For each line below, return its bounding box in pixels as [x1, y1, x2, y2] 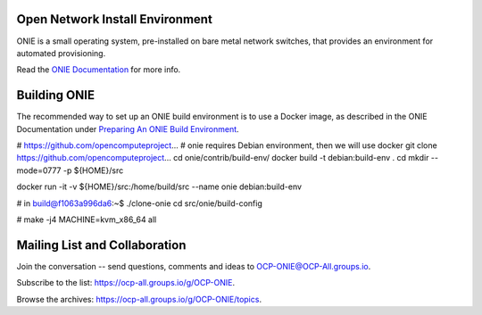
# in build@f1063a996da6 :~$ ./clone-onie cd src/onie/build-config [16, 197, 263, 209]
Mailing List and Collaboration [16, 237, 187, 253]
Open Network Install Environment [16, 12, 213, 27]
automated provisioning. [16, 47, 106, 58]
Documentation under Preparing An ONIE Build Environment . [16, 123, 240, 134]
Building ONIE [16, 87, 96, 103]
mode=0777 [16, 165, 62, 176]
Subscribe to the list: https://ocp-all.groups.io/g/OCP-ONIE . [16, 278, 236, 288]
